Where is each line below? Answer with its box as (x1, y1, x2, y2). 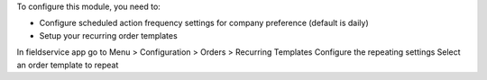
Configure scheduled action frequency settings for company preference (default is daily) (39, 18, 369, 29)
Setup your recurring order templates (39, 30, 178, 40)
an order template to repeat (16, 59, 119, 70)
